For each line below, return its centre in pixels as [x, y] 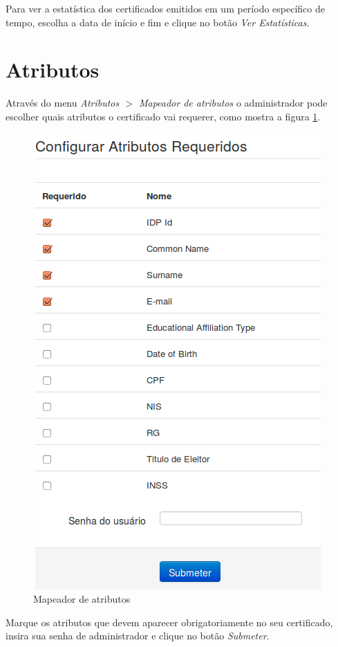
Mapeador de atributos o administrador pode [233, 103]
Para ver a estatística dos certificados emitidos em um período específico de [165, 8]
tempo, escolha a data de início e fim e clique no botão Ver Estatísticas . [158, 22]
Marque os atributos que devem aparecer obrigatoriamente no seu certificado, [169, 622]
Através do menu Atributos [63, 103]
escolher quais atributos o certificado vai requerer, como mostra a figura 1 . [163, 116]
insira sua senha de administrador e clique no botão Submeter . [138, 636]
